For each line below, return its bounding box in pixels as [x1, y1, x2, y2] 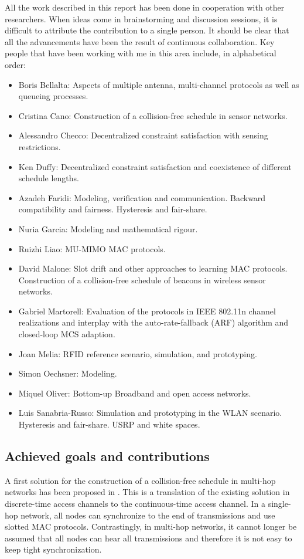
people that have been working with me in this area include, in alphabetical [5, 47, 276, 59]
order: [5, 58, 26, 70]
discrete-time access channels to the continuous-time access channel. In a [5, 497, 265, 510]
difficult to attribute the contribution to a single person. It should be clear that [5, 24, 289, 36]
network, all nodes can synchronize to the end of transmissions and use [21, 509, 275, 521]
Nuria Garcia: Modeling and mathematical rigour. [18, 222, 198, 235]
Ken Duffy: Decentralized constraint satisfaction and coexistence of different [18, 160, 292, 172]
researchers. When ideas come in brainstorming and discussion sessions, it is [5, 12, 278, 25]
